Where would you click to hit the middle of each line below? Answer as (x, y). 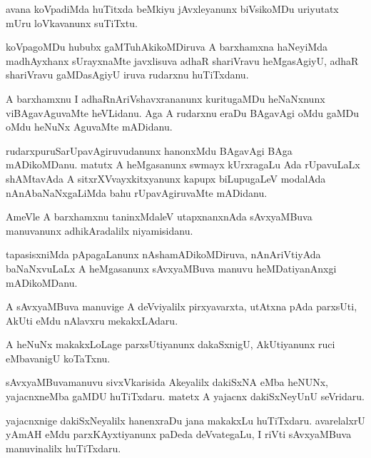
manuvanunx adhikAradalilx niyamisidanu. (100, 230)
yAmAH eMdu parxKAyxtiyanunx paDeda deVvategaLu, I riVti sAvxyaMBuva (179, 434)
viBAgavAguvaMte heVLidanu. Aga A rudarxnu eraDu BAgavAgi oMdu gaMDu (183, 112)
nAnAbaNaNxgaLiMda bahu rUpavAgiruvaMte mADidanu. (137, 192)
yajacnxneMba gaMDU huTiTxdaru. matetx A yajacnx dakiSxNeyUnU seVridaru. (185, 396)
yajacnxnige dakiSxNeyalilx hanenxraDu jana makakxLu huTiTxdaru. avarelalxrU (185, 420)
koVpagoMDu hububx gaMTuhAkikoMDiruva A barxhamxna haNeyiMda (167, 47)
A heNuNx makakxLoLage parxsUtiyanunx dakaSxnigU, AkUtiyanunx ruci (171, 344)
